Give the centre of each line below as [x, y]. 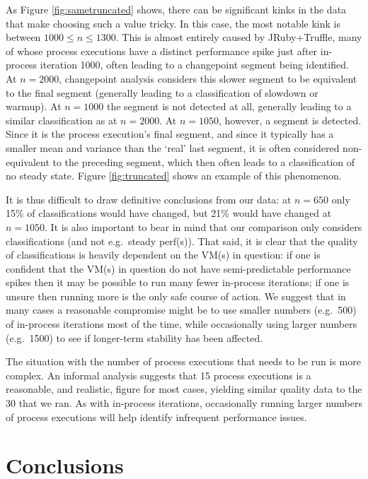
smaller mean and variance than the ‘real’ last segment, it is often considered [173, 147]
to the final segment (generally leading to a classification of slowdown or [162, 92]
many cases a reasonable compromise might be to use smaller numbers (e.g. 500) [181, 310]
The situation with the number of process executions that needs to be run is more [183, 361]
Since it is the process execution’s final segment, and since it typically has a [170, 134]
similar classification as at [62, 120]
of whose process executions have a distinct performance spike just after [162, 51]
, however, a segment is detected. [290, 120]
